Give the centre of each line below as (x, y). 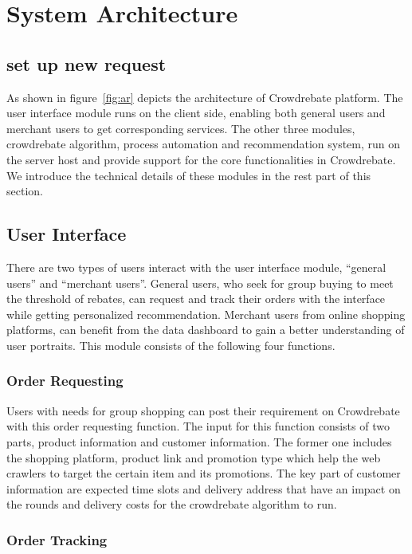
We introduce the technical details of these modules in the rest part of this (189, 175)
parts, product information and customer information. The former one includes (199, 441)
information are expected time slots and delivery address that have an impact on (204, 488)
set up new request (86, 63)
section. (25, 191)
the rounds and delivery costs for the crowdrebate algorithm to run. (172, 504)
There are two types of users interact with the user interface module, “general (196, 267)
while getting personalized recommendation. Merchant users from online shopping (206, 314)
